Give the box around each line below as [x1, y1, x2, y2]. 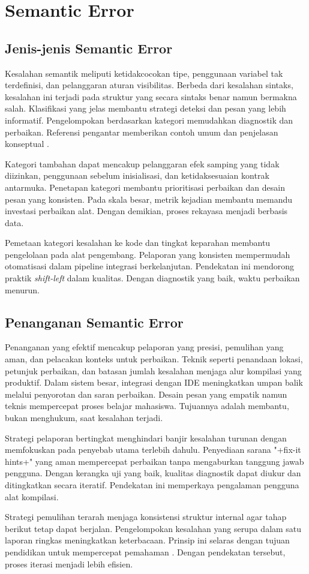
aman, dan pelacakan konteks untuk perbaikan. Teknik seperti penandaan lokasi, [5, 353, 303, 365]
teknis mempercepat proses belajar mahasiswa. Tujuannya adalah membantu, [5, 399, 289, 412]
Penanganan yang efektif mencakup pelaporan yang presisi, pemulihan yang [5, 341, 284, 353]
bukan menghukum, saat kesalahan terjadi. [5, 411, 163, 424]
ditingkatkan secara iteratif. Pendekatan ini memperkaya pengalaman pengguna [5, 479, 299, 491]
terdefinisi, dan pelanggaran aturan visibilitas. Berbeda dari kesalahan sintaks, [5, 79, 293, 91]
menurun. [5, 283, 40, 296]
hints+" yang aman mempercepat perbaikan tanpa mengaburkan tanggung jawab [5, 455, 304, 467]
